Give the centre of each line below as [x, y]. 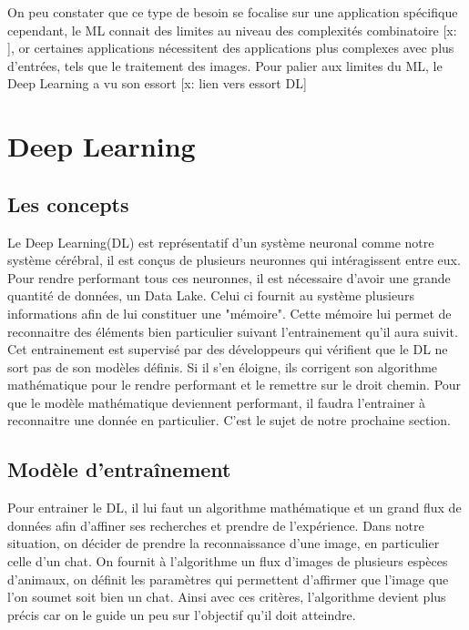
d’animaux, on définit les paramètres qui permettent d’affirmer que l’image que [228, 579]
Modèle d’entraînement [119, 469]
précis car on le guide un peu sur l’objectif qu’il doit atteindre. [182, 614]
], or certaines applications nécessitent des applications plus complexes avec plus [231, 48]
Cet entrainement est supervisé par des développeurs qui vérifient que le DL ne [228, 349]
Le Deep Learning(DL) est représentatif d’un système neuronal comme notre [221, 242]
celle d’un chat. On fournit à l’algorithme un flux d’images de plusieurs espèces [228, 561]
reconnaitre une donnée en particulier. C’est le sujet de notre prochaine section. [229, 420]
